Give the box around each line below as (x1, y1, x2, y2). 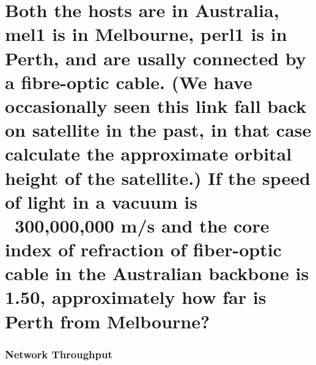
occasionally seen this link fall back (5, 93, 307, 118)
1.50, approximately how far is (5, 284, 266, 309)
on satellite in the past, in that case (5, 117, 312, 142)
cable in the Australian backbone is (5, 261, 309, 286)
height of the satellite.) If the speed (5, 165, 310, 190)
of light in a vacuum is (5, 189, 197, 214)
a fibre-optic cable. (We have (5, 69, 252, 94)
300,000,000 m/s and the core (15, 212, 270, 237)
